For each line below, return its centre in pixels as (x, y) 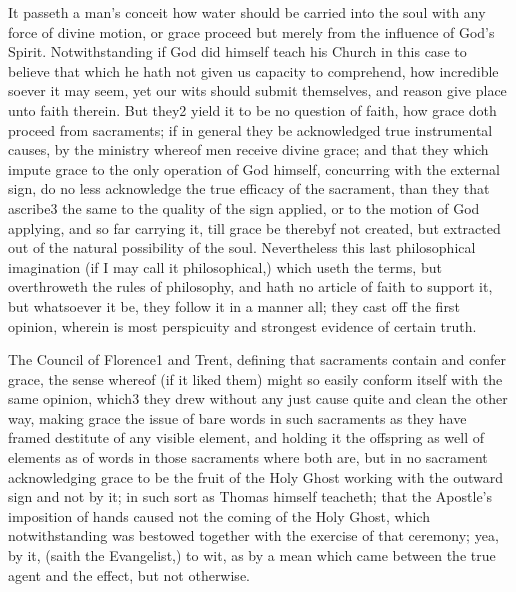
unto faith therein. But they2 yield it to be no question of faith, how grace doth (252, 109)
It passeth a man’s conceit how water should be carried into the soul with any (247, 12)
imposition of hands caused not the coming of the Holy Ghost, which (219, 515)
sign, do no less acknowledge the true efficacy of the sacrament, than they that (249, 188)
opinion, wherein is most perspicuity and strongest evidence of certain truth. (242, 325)
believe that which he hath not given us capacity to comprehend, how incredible (253, 70)
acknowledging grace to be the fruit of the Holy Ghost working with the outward (256, 476)
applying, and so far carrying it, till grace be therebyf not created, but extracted (254, 227)
